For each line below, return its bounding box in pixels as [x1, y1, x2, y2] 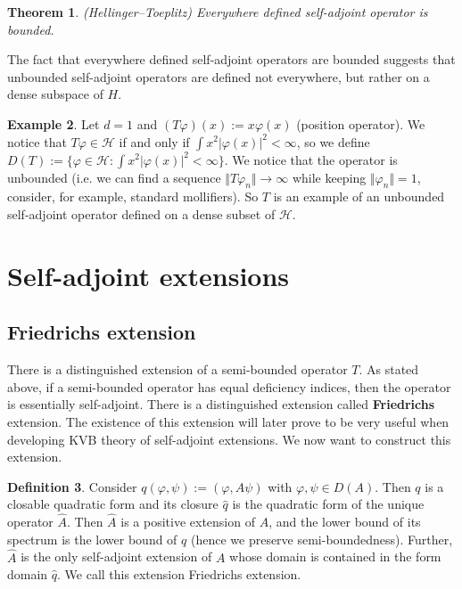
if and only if [119, 132, 190, 151]
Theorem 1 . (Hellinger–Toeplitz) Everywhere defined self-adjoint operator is [7, 3, 428, 20]
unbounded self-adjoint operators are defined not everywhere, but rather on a [7, 67, 430, 86]
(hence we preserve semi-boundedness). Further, [190, 529, 453, 548]
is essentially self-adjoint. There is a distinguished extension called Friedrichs [7, 395, 435, 413]
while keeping [292, 168, 367, 186]
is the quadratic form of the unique [232, 495, 425, 513]
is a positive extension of [120, 512, 255, 531]
